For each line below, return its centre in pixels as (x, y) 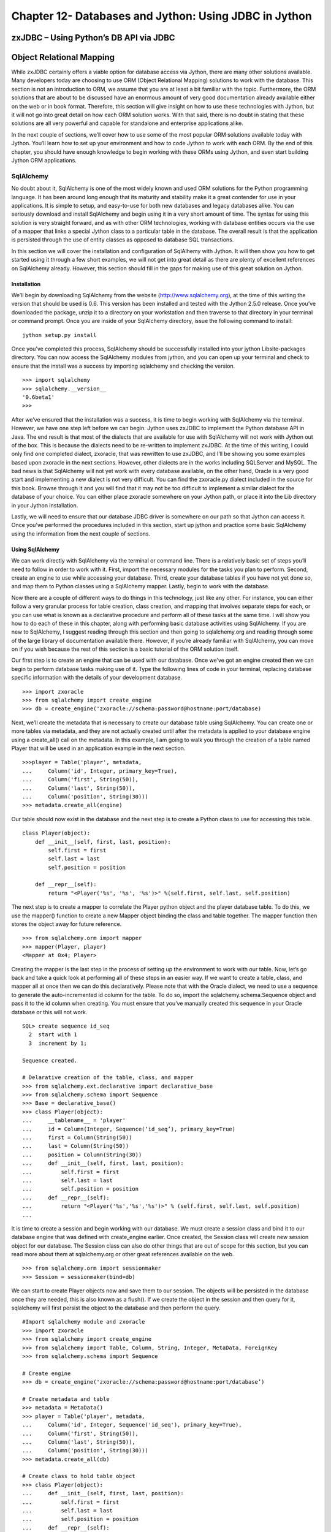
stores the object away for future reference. (67, 924)
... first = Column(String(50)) (77, 1138)
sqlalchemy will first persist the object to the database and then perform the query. (116, 1308)
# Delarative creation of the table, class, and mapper (108, 1078)
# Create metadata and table (66, 1399)
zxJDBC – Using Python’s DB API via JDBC (93, 38)
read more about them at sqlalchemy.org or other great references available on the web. (123, 1254)
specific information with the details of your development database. (97, 678)
